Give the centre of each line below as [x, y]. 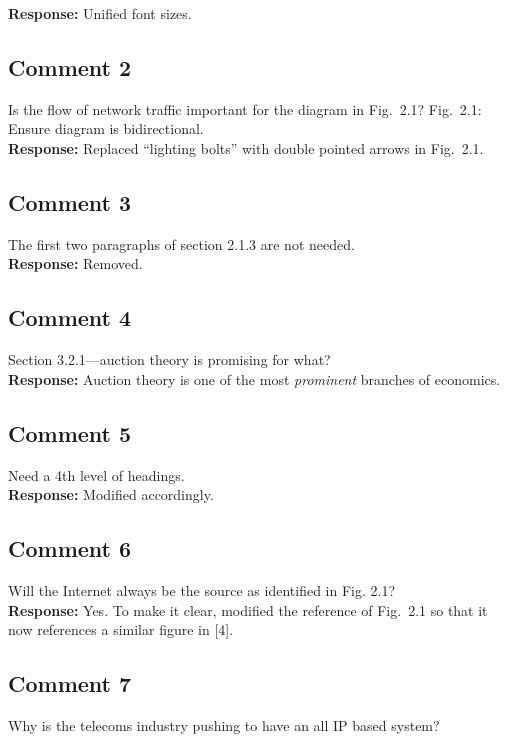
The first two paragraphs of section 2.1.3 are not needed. [181, 243]
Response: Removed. [75, 263]
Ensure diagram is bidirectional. [106, 128]
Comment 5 [70, 432]
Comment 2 [70, 66]
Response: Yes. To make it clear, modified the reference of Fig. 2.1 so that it [248, 609]
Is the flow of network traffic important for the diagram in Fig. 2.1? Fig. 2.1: [245, 108]
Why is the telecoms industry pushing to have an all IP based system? [224, 724]
